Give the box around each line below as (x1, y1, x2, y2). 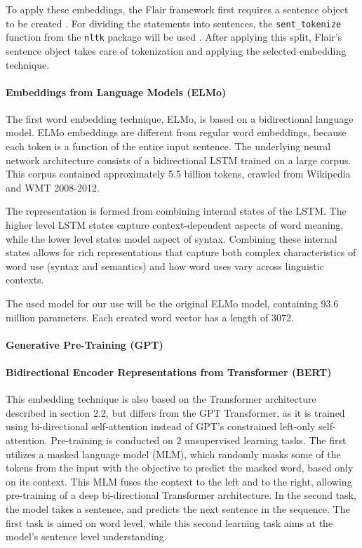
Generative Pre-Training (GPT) (6, 337, 163, 352)
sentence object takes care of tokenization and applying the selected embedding (6, 43, 347, 58)
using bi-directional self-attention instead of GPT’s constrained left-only (6, 419, 316, 434)
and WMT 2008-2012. (6, 180, 100, 194)
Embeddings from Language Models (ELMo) (6, 84, 227, 99)
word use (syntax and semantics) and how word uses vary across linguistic (6, 258, 324, 273)
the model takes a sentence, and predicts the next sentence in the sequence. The (6, 501, 350, 516)
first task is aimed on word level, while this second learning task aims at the (6, 515, 333, 530)
